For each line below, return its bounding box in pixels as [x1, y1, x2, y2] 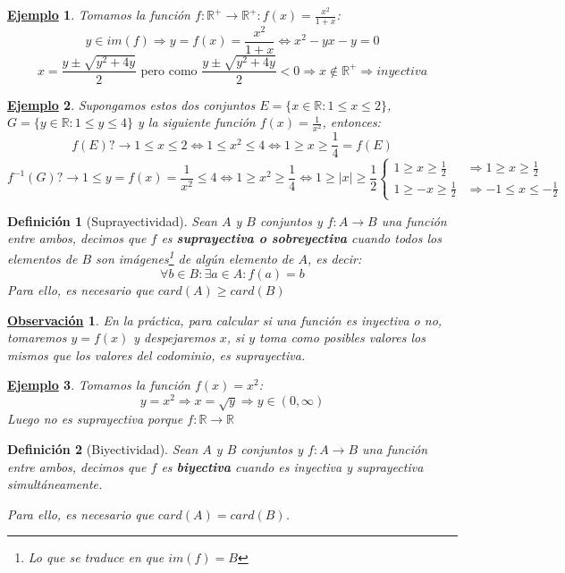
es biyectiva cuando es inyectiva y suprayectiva [161, 457, 424, 476]
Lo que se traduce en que [28, 548, 164, 567]
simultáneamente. [7, 475, 103, 493]
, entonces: [322, 113, 381, 131]
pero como [140, 64, 198, 78]
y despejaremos [133, 328, 215, 347]
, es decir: [307, 249, 362, 268]
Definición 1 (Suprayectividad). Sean [7, 211, 217, 230]
